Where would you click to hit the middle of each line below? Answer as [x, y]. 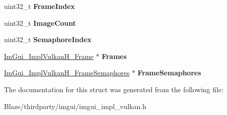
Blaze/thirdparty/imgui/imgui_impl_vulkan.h [75, 106]
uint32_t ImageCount [40, 23]
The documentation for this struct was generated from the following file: [114, 89]
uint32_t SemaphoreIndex [48, 39]
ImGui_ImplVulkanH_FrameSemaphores [67, 73]
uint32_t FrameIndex [40, 6]
